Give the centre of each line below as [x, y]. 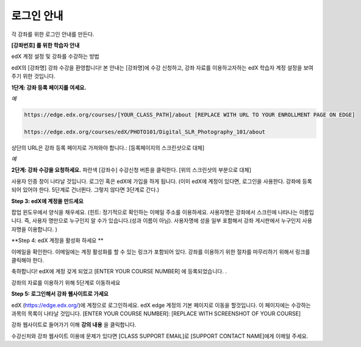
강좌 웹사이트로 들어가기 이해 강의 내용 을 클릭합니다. [74, 325]
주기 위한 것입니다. [33, 76]
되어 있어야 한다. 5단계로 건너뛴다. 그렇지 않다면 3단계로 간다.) [85, 190]
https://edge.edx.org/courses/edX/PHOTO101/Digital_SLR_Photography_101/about [145, 132]
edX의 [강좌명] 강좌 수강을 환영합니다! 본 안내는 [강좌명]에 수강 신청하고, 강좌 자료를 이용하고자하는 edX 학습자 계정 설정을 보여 [162, 68]
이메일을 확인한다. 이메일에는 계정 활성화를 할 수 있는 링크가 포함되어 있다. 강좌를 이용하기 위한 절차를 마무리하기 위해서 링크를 [161, 252]
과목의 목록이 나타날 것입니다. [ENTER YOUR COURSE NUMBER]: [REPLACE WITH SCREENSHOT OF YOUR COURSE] [156, 313]
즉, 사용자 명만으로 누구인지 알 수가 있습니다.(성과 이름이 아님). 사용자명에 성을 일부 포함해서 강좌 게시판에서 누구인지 [163, 221]
